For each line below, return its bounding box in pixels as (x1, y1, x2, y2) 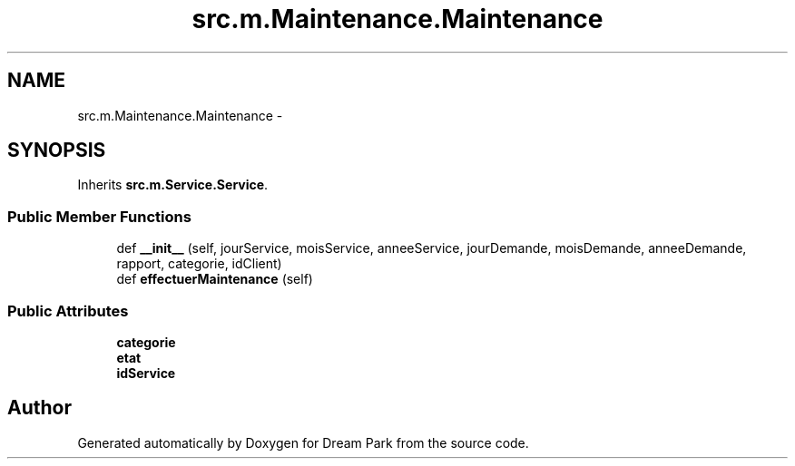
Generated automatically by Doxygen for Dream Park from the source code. (77, 434, 529, 451)
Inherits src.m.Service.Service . (77, 177, 269, 193)
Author (7, 396, 72, 420)
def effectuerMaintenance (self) (116, 271, 313, 287)
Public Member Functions (7, 207, 191, 226)
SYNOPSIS (7, 139, 106, 162)
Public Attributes (7, 301, 129, 320)
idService (116, 364, 176, 381)
